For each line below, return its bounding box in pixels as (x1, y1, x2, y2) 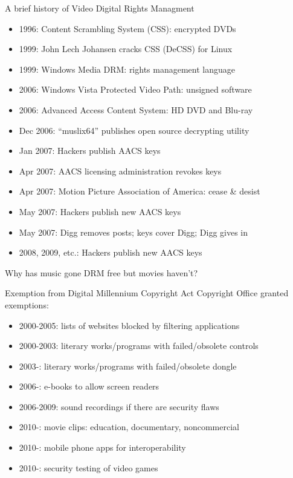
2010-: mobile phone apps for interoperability (19, 441, 186, 454)
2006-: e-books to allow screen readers (19, 380, 159, 393)
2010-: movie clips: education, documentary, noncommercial (19, 420, 239, 433)
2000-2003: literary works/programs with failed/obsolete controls (19, 339, 259, 352)
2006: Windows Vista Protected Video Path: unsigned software (19, 83, 252, 96)
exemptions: (5, 298, 49, 311)
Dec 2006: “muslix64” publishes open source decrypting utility (19, 124, 250, 136)
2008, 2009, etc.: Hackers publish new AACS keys (19, 246, 202, 259)
